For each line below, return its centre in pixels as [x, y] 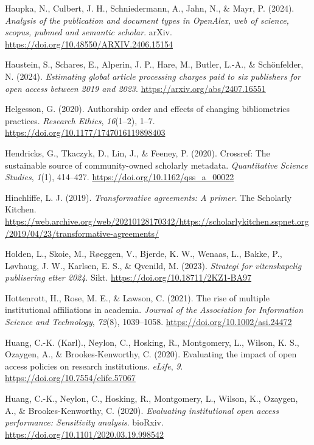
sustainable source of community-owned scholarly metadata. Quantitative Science [156, 165]
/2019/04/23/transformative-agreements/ [82, 233]
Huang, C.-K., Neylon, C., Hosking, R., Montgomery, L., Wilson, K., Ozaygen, [152, 398]
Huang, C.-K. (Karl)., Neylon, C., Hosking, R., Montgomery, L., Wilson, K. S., [152, 342]
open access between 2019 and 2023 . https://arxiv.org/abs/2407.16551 [135, 88]
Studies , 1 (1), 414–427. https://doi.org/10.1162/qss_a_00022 [120, 177]
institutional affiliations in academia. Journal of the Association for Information [154, 310]
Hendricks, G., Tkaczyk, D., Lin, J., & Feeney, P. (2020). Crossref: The [138, 152]
